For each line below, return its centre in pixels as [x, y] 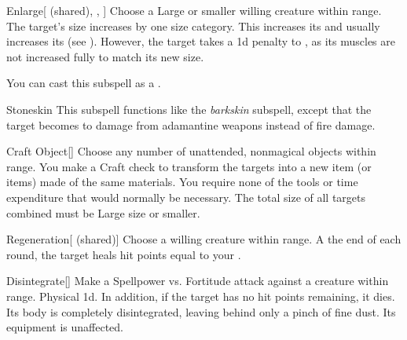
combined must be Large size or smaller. [103, 212]
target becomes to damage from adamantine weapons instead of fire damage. [191, 124]
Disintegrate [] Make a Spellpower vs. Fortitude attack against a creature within [198, 281]
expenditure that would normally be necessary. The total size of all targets [186, 197]
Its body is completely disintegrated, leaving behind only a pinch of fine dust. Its [201, 311]
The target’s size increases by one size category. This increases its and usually [193, 26]
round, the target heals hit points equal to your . [124, 254]
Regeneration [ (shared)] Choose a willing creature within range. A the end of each [204, 239]
